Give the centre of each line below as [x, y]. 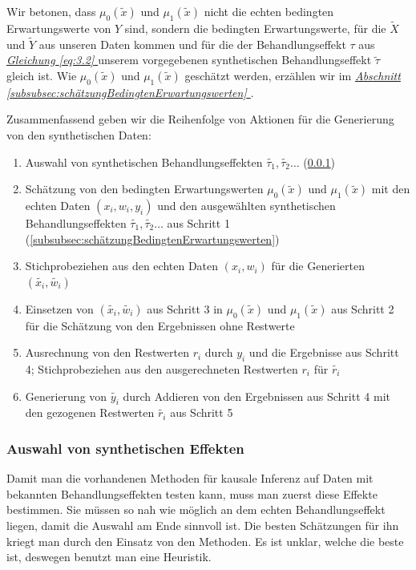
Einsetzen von [59, 308]
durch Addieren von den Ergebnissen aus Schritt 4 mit [256, 396]
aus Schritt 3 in [185, 308]
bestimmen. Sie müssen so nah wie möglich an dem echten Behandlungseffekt [196, 509]
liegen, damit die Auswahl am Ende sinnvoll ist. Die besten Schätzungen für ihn [203, 525]
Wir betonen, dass [51, 11]
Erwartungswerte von [59, 28]
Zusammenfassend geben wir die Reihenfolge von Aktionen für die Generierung [200, 119]
